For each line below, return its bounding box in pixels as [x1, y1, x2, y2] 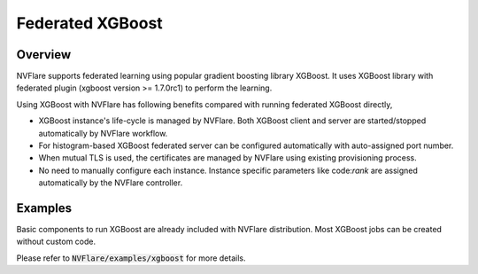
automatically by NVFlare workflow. [38, 128, 168, 138]
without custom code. [16, 236, 96, 247]
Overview [16, 47, 72, 62]
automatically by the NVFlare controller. [38, 177, 183, 188]
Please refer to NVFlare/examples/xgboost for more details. [16, 253, 246, 263]
